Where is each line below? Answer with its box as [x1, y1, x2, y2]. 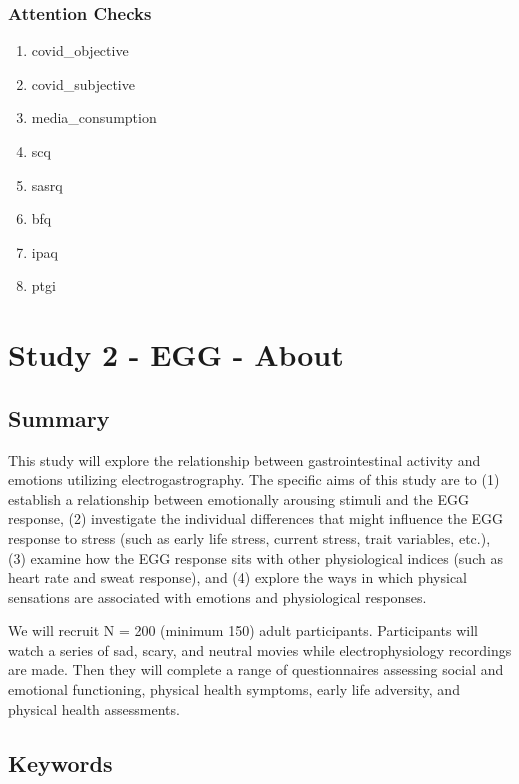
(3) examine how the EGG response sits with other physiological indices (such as [8, 547, 503, 568]
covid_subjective [31, 73, 135, 94]
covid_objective [31, 40, 129, 61]
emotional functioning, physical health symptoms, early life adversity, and [8, 679, 460, 700]
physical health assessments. [8, 698, 180, 719]
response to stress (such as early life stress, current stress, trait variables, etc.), [8, 527, 491, 548]
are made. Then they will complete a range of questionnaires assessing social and [8, 659, 504, 680]
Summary [8, 402, 110, 433]
